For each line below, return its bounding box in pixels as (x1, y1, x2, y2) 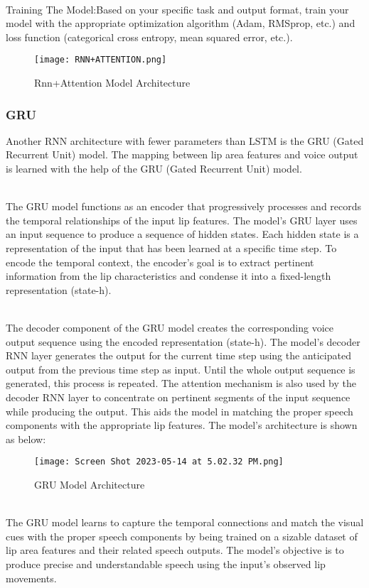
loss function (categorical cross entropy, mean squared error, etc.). (6, 29, 293, 44)
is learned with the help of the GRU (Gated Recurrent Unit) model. (6, 161, 302, 176)
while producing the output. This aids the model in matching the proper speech (6, 403, 353, 418)
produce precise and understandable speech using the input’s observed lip (6, 556, 326, 571)
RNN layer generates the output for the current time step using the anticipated (6, 348, 351, 363)
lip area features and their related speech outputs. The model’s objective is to (6, 543, 344, 557)
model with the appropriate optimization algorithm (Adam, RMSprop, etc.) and (6, 16, 355, 31)
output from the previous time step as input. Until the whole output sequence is (6, 361, 355, 376)
